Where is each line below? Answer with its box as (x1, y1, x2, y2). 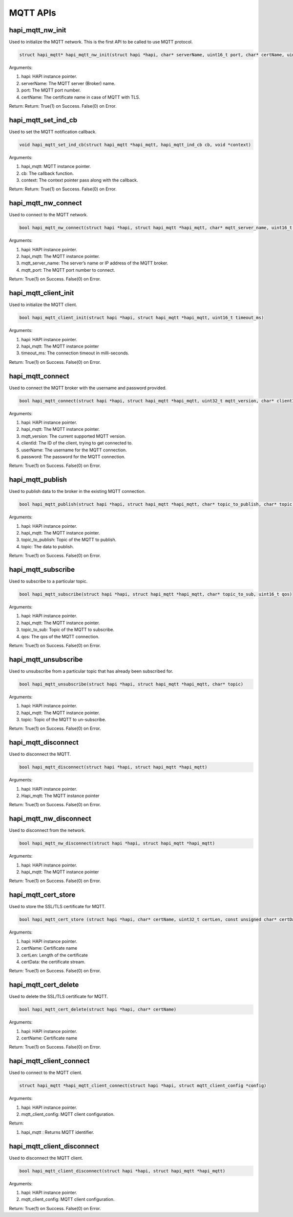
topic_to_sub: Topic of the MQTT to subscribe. (21, 627, 115, 632)
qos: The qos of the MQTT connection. (21, 633, 100, 639)
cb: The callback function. (21, 170, 74, 176)
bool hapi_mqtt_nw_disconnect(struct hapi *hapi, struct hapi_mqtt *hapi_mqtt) (19, 841, 215, 846)
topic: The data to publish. (21, 543, 74, 549)
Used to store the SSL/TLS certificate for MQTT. (9, 904, 106, 910)
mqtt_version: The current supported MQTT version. (21, 433, 126, 439)
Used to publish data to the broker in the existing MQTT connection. (9, 489, 146, 494)
